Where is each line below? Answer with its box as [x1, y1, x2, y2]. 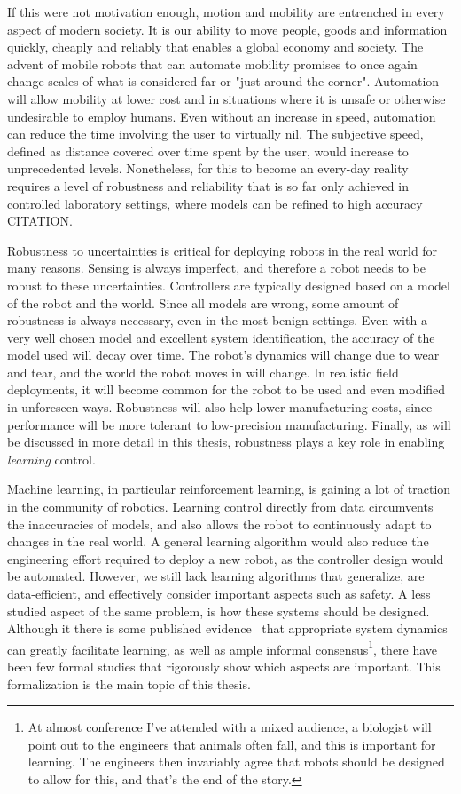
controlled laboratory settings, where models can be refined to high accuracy [7, 194, 423, 212]
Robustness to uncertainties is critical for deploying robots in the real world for [7, 241, 438, 259]
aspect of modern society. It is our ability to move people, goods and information [7, 20, 448, 38]
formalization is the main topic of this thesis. [7, 674, 251, 693]
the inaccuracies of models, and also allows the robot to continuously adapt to [7, 514, 432, 533]
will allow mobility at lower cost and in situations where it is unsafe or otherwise [7, 89, 446, 107]
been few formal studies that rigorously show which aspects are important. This [7, 657, 441, 676]
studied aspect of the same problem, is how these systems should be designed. [7, 601, 430, 620]
